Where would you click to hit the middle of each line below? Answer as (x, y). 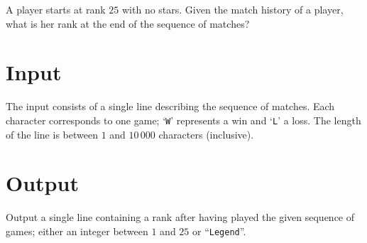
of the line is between (52, 134)
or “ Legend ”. (219, 231)
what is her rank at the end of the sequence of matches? (128, 23)
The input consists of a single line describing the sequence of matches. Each (170, 106)
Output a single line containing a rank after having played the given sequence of (180, 217)
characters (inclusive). (206, 134)
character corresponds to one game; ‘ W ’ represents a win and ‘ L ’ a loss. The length (183, 120)
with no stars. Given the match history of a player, (232, 9)
